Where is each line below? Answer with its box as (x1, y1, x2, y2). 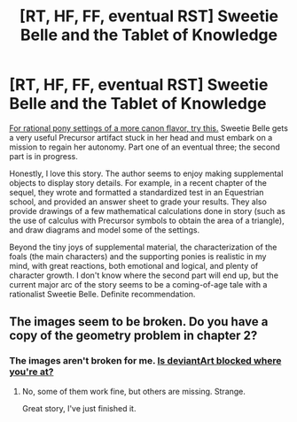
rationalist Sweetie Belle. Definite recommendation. (9, 288, 196, 299)
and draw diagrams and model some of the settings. (9, 224, 200, 235)
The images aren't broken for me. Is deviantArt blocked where (9, 355, 282, 367)
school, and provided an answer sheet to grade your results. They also (9, 196, 268, 207)
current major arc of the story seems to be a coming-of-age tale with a (9, 279, 268, 289)
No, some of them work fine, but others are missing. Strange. (21, 386, 246, 396)
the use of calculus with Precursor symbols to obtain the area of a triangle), (9, 215, 285, 226)
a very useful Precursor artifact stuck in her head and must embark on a (9, 132, 273, 142)
